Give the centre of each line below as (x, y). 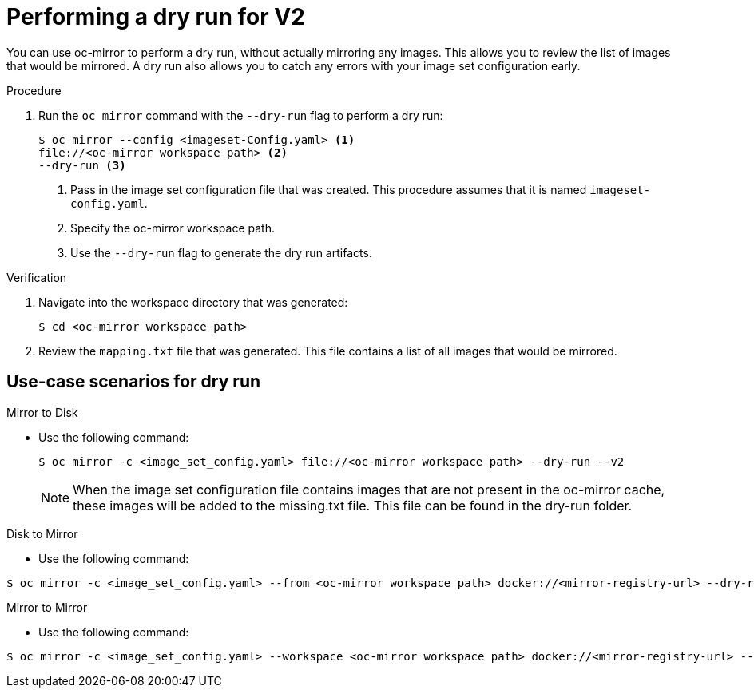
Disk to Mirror (42, 533)
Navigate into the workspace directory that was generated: (193, 302)
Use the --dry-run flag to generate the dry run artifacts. (221, 252)
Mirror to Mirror (47, 607)
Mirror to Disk (42, 412)
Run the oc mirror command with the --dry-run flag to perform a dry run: (241, 115)
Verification (37, 277)
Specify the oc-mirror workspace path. (173, 228)
